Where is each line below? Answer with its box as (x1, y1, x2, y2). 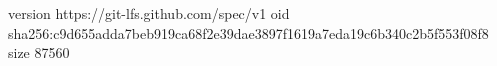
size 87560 (8, 42, 70, 63)
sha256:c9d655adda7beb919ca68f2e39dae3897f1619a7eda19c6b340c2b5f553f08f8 (8, 22, 489, 43)
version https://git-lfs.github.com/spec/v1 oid (8, 3, 290, 23)
